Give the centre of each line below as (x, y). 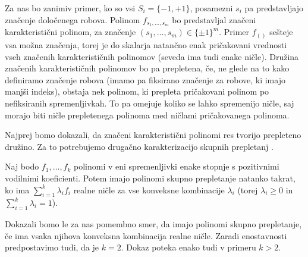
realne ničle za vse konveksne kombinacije (149, 189)
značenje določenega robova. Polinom (73, 19)
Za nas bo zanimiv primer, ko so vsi (70, 8)
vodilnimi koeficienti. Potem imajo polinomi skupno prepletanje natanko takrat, (150, 178)
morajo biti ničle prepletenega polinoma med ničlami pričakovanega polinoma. (147, 115)
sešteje (281, 32)
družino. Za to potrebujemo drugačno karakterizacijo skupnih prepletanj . (139, 146)
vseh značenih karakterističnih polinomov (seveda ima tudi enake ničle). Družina (152, 56)
